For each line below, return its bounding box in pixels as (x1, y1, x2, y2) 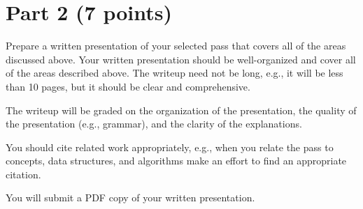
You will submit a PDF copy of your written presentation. (6, 190, 255, 205)
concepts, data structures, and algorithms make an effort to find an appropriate (6, 153, 347, 168)
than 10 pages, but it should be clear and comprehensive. (6, 79, 250, 93)
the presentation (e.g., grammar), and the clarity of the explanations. (6, 116, 302, 131)
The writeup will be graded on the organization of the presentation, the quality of (6, 102, 357, 117)
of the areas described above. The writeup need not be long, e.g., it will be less (6, 65, 343, 80)
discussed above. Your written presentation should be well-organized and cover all (6, 52, 356, 66)
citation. (6, 167, 41, 181)
